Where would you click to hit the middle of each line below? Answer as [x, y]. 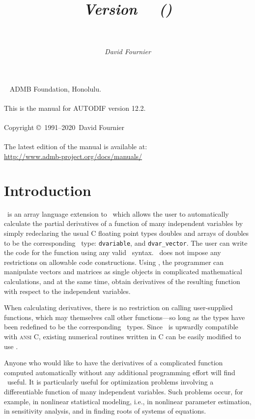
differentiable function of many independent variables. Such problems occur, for [124, 391]
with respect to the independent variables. [67, 291]
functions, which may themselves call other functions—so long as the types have [125, 317]
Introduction [48, 190]
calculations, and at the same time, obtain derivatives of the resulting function [122, 281]
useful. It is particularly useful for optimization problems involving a [110, 382]
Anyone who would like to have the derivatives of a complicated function [113, 363]
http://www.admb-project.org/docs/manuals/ [73, 156]
